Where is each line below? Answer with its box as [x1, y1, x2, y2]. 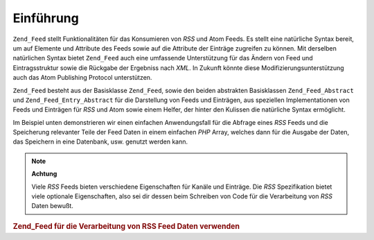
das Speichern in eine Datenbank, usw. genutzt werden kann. [12, 137, 188, 146]
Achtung [31, 170, 57, 178]
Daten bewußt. [31, 202, 74, 210]
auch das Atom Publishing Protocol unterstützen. [12, 74, 152, 82]
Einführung [12, 10, 79, 26]
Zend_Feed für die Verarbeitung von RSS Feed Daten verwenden [12, 221, 240, 231]
